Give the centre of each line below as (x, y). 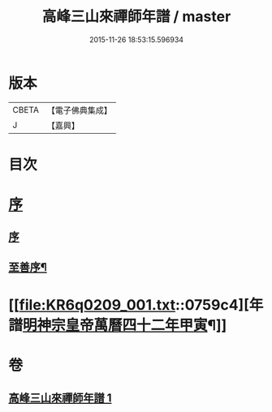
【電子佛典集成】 (79, 110)
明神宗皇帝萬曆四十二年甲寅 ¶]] (125, 326)
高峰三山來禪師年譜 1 (60, 398)
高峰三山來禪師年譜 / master (136, 17)
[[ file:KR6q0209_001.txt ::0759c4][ (129, 305)
